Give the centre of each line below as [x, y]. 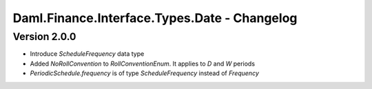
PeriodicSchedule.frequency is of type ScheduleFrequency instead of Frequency [145, 73]
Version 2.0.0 [44, 37]
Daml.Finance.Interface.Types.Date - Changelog [155, 18]
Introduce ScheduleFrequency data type [87, 54]
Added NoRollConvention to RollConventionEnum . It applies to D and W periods [142, 63]
